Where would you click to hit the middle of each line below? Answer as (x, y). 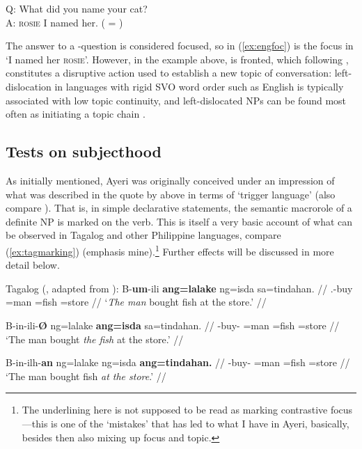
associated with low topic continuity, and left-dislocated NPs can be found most (176, 100)
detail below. (33, 265)
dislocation (29, 86)
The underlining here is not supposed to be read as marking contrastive (175, 410)
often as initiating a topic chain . (76, 114)
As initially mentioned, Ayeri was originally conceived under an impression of (170, 180)
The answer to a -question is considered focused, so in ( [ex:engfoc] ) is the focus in (180, 46)
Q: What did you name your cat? (77, 8)
